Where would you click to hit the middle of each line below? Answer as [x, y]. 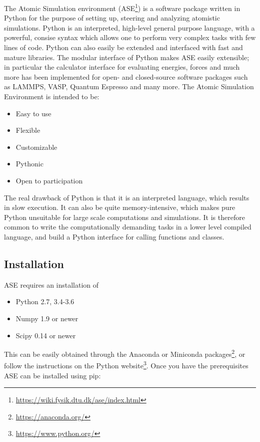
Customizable [36, 147]
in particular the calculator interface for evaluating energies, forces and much [122, 67]
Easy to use [33, 113]
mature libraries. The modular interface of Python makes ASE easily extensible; [127, 57]
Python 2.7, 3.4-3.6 [45, 301]
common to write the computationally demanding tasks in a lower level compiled [128, 227]
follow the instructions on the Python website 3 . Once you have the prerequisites [126, 365]
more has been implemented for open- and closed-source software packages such [126, 76]
